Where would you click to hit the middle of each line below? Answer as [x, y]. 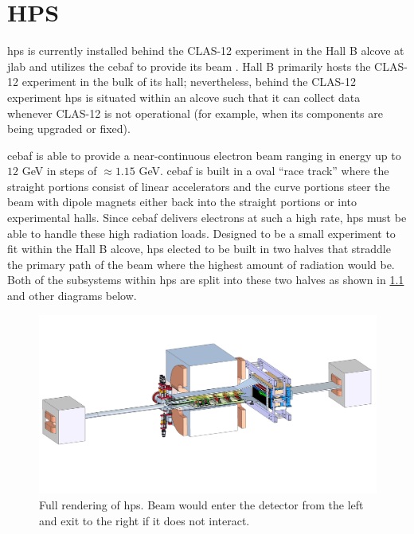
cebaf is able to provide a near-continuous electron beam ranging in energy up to [204, 155]
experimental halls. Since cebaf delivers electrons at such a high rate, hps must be [207, 218]
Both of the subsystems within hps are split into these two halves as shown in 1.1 [206, 280]
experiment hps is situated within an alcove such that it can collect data [184, 97]
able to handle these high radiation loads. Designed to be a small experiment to [201, 233]
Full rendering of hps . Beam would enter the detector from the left [201, 505]
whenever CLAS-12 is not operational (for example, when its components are [195, 113]
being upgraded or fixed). [69, 129]
